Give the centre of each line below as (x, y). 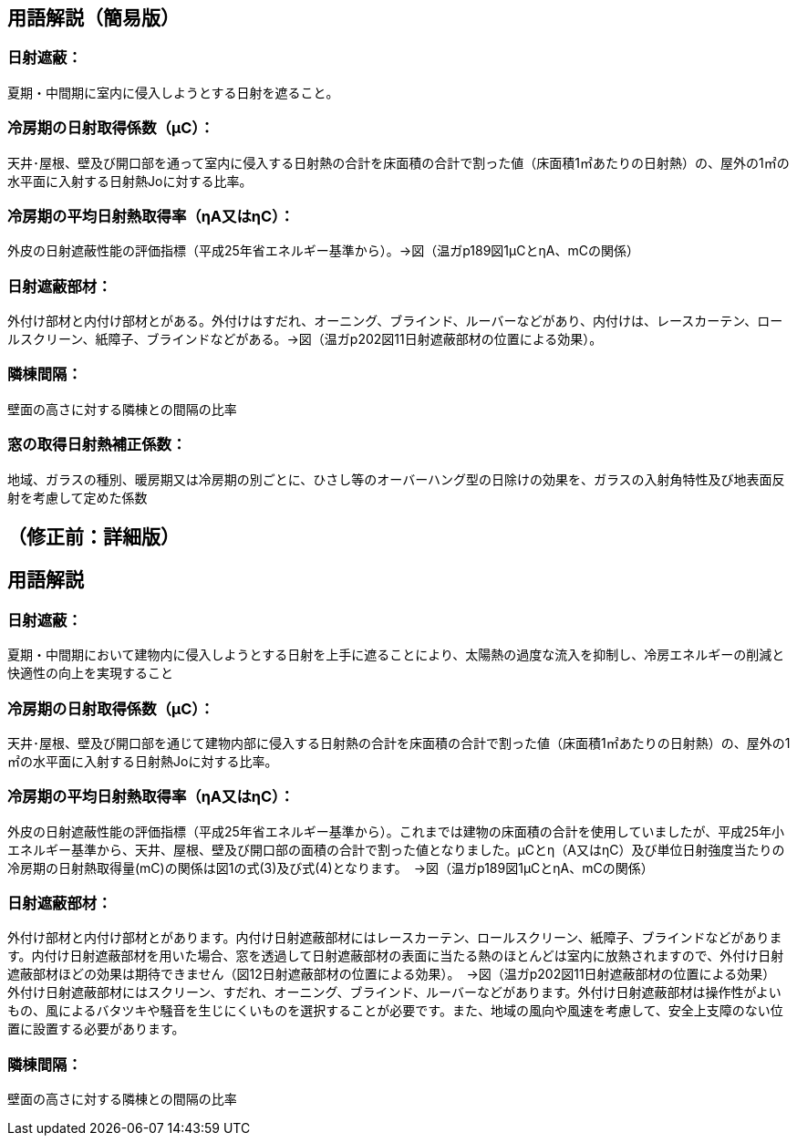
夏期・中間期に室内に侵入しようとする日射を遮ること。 (173, 92)
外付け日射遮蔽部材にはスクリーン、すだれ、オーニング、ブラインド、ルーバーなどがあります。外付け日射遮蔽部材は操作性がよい (394, 992)
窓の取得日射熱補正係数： (97, 445)
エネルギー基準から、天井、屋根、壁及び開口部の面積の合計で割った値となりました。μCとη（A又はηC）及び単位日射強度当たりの (396, 849)
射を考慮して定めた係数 (78, 497)
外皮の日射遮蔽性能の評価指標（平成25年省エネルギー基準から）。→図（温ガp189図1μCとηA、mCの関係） (323, 251)
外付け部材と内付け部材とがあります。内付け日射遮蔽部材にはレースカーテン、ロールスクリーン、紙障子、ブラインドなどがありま (395, 938)
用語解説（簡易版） (93, 18)
